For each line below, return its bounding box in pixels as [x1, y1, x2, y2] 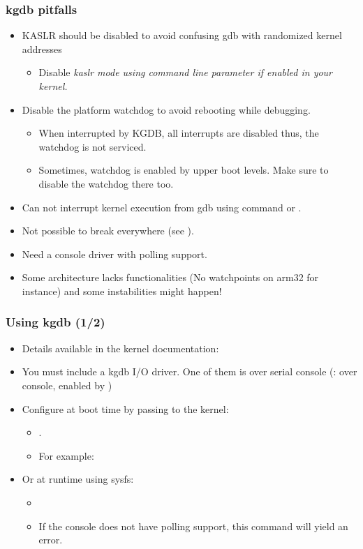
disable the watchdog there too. [38, 176, 174, 190]
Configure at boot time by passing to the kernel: [22, 401, 229, 416]
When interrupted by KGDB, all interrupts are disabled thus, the [38, 126, 319, 140]
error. [38, 532, 63, 547]
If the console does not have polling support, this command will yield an [38, 518, 348, 533]
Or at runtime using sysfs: [22, 472, 134, 486]
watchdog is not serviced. [38, 139, 147, 153]
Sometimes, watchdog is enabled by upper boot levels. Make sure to [38, 163, 329, 177]
